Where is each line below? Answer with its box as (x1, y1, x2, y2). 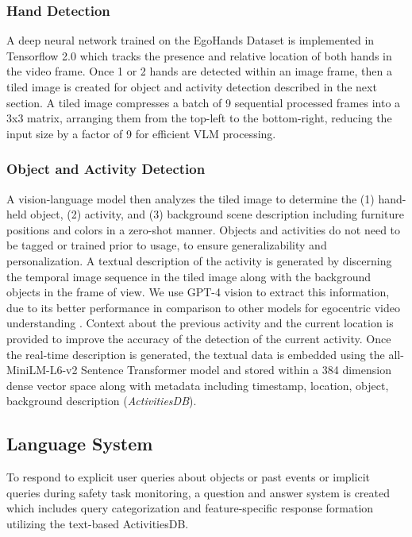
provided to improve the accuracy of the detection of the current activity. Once (6, 330, 391, 346)
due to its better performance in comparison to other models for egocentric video (6, 299, 400, 315)
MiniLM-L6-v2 (6, 361, 78, 378)
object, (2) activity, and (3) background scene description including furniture (30, 206, 404, 222)
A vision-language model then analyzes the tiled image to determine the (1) (6, 190, 375, 207)
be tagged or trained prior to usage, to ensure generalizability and (6, 237, 327, 253)
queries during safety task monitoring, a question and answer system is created (6, 484, 391, 500)
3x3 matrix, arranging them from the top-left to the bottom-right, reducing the (6, 110, 392, 126)
